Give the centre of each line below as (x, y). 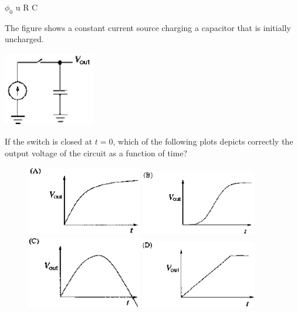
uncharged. (24, 39)
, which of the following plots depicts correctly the (203, 141)
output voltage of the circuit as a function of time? (96, 152)
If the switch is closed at (49, 141)
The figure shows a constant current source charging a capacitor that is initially (148, 27)
